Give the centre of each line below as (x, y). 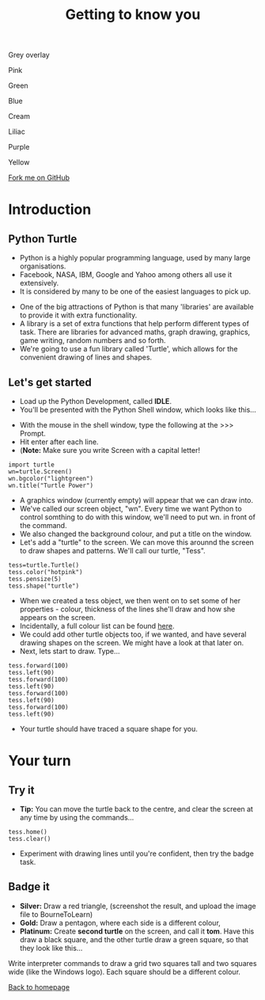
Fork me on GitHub (39, 178)
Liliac (17, 131)
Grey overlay (29, 55)
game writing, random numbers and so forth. (93, 340)
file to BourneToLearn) (56, 914)
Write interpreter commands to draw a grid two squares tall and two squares (132, 963)
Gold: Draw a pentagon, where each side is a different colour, (120, 922)
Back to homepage (39, 987)
